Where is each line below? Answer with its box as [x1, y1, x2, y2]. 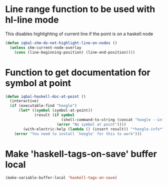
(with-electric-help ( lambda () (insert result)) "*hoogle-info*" [23, 126, 164, 131]
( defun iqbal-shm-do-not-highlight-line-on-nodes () [5, 40, 117, 46]
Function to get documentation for [5, 67, 151, 78]
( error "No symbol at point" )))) [56, 122, 126, 127]
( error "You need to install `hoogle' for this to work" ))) [14, 131, 142, 136]
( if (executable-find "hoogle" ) [9, 103, 77, 108]
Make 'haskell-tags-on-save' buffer [5, 148, 157, 159]
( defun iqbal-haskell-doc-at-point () [5, 94, 86, 99]
